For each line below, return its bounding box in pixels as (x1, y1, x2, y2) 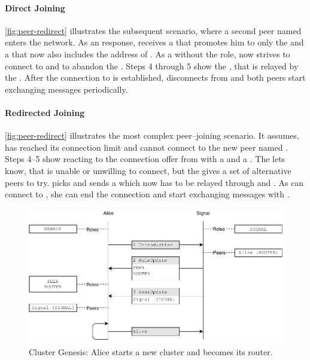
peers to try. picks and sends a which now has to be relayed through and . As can (5, 176, 304, 188)
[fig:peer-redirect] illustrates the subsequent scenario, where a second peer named (5, 24, 302, 36)
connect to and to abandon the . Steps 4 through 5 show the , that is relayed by (5, 59, 299, 72)
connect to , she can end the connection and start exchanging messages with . (5, 188, 290, 200)
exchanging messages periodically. (5, 83, 128, 95)
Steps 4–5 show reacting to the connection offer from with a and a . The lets (5, 152, 285, 165)
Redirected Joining (5, 106, 85, 118)
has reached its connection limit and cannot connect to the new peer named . (5, 141, 288, 153)
